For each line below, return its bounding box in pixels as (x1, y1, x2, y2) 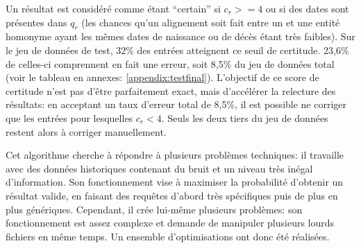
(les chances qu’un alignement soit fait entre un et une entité (81, 15, 340, 29)
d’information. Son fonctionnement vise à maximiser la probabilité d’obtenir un (6, 175, 344, 189)
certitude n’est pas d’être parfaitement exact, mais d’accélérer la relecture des (6, 83, 336, 98)
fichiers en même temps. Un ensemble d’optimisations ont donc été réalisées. (6, 229, 330, 243)
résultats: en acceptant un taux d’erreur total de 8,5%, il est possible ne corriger (6, 97, 347, 112)
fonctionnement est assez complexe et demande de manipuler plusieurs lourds (6, 215, 335, 230)
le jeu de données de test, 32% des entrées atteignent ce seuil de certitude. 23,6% (6, 42, 349, 57)
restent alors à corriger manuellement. (6, 124, 167, 139)
